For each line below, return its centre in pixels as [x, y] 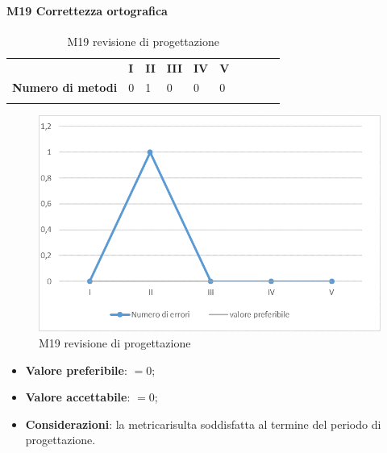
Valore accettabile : [78, 397]
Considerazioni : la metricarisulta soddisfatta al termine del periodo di [203, 424]
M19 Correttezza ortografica [87, 10]
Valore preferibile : [76, 370]
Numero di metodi [65, 87]
